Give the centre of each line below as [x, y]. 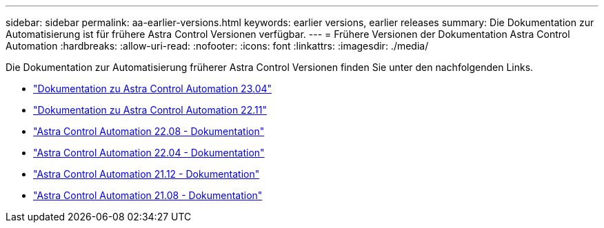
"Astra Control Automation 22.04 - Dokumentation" [149, 153]
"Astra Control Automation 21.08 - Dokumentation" [148, 195]
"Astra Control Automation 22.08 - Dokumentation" [149, 131]
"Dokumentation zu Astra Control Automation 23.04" [153, 89]
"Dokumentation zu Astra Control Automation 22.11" [150, 110]
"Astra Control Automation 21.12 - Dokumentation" [147, 174]
